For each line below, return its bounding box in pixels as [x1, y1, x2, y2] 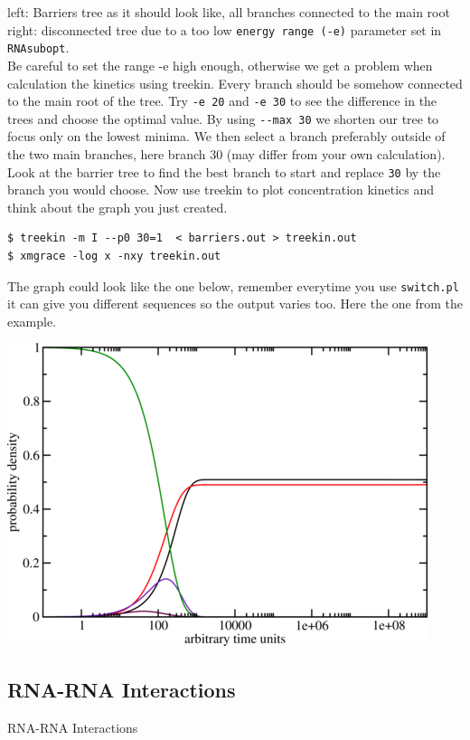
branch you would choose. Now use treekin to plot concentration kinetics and [7, 180, 435, 199]
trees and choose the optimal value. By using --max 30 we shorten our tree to [7, 109, 439, 128]
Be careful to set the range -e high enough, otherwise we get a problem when [7, 55, 433, 74]
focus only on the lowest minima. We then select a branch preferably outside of [7, 127, 446, 146]
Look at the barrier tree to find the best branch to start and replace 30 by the [7, 162, 441, 181]
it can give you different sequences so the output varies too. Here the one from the [7, 294, 464, 313]
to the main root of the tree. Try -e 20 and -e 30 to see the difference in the [7, 91, 437, 110]
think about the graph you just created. [7, 197, 228, 216]
